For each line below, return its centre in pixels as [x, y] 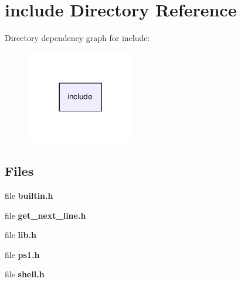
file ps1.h [22, 254]
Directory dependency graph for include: [77, 38]
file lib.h [21, 235]
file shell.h [25, 274]
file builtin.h [29, 195]
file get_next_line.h [45, 215]
